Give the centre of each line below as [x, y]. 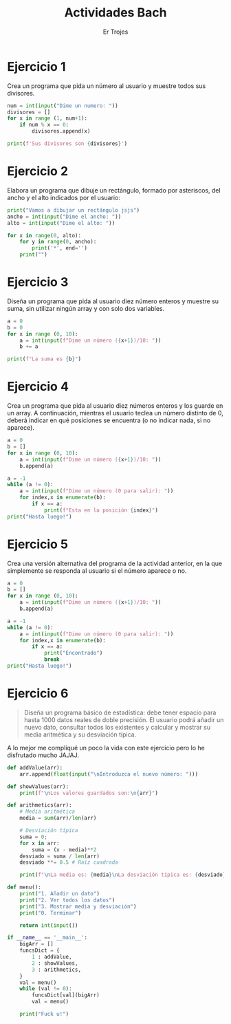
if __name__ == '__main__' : [47, 938]
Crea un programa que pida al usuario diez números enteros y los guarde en [115, 406]
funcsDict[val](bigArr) [66, 995]
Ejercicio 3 [38, 282]
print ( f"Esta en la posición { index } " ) [101, 510]
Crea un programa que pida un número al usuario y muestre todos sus [107, 86]
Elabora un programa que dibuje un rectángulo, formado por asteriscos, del [114, 190]
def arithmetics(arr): [40, 805]
